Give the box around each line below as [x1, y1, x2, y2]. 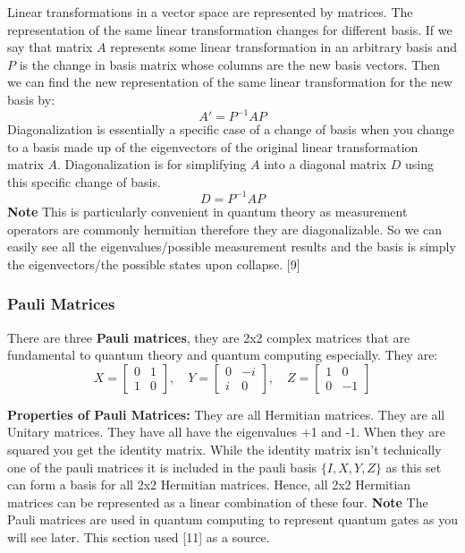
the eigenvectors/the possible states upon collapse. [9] [7, 254, 300, 273]
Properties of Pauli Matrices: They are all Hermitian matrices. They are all [7, 404, 445, 423]
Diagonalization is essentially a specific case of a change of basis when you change [7, 120, 455, 139]
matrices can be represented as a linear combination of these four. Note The [7, 492, 428, 511]
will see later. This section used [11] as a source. [7, 527, 270, 546]
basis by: [7, 89, 55, 108]
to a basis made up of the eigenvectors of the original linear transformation [7, 137, 418, 156]
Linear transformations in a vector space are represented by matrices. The [7, 3, 413, 21]
